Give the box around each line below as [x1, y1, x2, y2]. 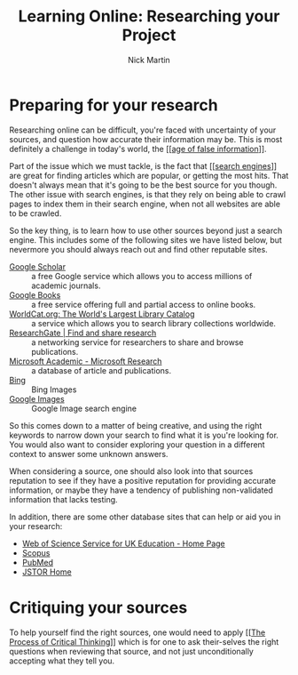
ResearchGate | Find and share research [9, 327, 157, 338]
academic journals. [31, 280, 101, 291]
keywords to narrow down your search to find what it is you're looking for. [9, 430, 279, 440]
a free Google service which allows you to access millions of [31, 270, 253, 281]
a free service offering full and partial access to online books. [31, 299, 256, 309]
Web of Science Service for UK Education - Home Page [21, 538, 226, 549]
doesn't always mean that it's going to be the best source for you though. [9, 180, 278, 190]
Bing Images [31, 384, 77, 395]
